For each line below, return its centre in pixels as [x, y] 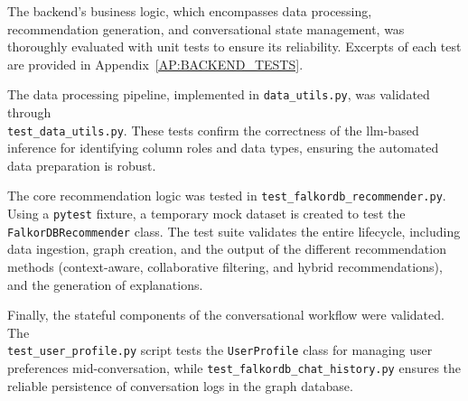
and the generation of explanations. [105, 284]
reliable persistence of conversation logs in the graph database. [180, 385]
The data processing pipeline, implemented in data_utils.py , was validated [219, 94]
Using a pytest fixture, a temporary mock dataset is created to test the [206, 214]
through [29, 112]
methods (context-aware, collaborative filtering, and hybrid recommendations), [225, 267]
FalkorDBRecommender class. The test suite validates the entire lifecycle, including [234, 231]
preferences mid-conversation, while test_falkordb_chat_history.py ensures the [234, 368]
